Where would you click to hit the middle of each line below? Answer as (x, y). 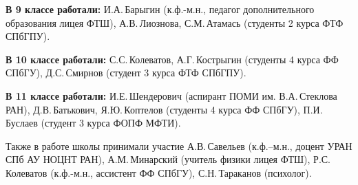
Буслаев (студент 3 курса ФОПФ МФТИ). (93, 123)
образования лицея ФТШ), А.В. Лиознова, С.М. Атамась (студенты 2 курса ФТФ (175, 22)
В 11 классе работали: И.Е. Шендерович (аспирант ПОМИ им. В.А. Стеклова (171, 95)
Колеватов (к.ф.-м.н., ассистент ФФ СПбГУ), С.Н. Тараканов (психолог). (159, 172)
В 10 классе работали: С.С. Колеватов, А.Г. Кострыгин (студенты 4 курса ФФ (172, 59)
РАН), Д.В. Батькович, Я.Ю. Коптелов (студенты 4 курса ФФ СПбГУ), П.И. (164, 109)
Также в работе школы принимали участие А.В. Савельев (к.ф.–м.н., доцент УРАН (179, 145)
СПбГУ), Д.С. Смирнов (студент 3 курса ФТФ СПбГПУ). (126, 73)
